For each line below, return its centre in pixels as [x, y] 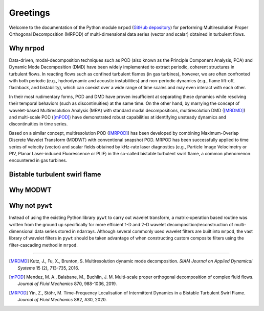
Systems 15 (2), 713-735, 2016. [48, 268]
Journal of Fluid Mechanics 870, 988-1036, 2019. [67, 284]
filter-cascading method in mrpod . [44, 245]
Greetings [30, 13]
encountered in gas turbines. [38, 160]
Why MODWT [30, 190]
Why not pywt [31, 206]
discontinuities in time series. [38, 124]
